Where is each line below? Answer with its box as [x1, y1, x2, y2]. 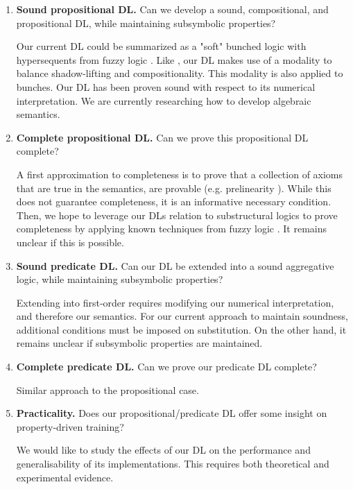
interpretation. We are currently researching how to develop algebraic [16, 93, 311, 108]
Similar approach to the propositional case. [16, 382, 199, 397]
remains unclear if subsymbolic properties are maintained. [16, 336, 263, 350]
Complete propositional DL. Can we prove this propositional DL [16, 130, 309, 144]
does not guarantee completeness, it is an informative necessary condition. [16, 194, 332, 209]
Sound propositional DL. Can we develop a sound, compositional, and [16, 2, 329, 16]
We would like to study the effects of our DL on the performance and [16, 443, 311, 457]
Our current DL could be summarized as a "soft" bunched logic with [16, 39, 307, 53]
